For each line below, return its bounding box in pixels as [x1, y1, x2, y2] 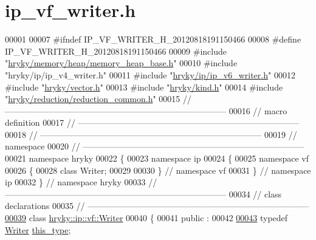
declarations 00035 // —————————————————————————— [5, 199, 309, 212]
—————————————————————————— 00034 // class [5, 187, 282, 200]
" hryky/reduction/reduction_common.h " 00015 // [5, 92, 191, 105]
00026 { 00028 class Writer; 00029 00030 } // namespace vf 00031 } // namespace [5, 163, 311, 176]
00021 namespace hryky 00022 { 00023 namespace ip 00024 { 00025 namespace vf [5, 152, 309, 165]
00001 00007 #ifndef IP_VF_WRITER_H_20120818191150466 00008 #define [5, 33, 301, 46]
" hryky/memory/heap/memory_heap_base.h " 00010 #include [5, 57, 238, 69]
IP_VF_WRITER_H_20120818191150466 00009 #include [5, 44, 227, 57]
